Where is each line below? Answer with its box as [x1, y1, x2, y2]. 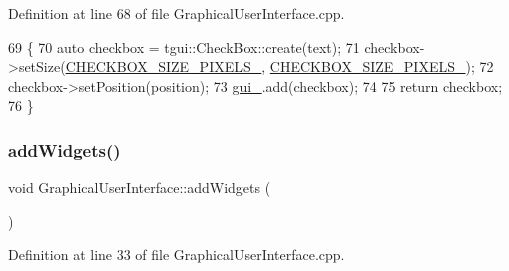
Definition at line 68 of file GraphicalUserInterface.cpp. [8, 3, 345, 23]
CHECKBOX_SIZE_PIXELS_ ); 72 [269, 56, 494, 77]
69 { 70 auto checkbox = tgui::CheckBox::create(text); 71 [8, 36, 360, 57]
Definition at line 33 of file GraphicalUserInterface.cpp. [8, 244, 345, 265]
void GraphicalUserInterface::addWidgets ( [8, 177, 271, 198]
